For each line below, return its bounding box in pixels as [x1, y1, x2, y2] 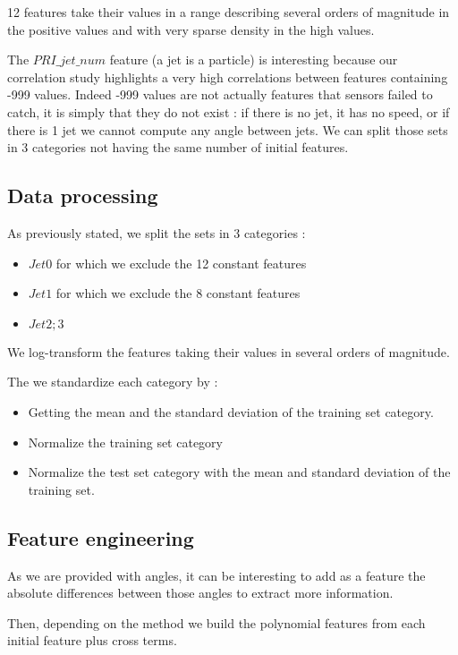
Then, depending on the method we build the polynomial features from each [7, 613, 426, 632]
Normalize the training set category [28, 432, 223, 451]
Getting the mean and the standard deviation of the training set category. [28, 402, 434, 421]
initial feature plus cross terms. [7, 631, 177, 650]
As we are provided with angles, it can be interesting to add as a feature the [7, 566, 426, 584]
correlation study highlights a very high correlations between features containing [7, 67, 448, 86]
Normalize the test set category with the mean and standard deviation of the [28, 463, 451, 481]
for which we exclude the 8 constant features [55, 284, 301, 302]
